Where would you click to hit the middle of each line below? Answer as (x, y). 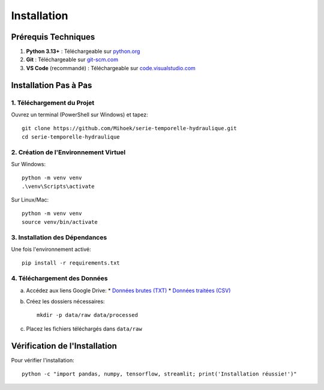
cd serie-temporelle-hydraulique (71, 137)
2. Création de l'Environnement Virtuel (68, 152)
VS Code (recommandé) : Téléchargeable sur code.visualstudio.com (111, 68)
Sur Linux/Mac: (30, 200)
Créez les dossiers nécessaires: (65, 301)
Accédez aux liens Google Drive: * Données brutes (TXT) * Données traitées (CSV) (128, 290)
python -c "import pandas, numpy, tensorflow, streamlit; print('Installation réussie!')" (159, 374)
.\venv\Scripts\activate (58, 186)
